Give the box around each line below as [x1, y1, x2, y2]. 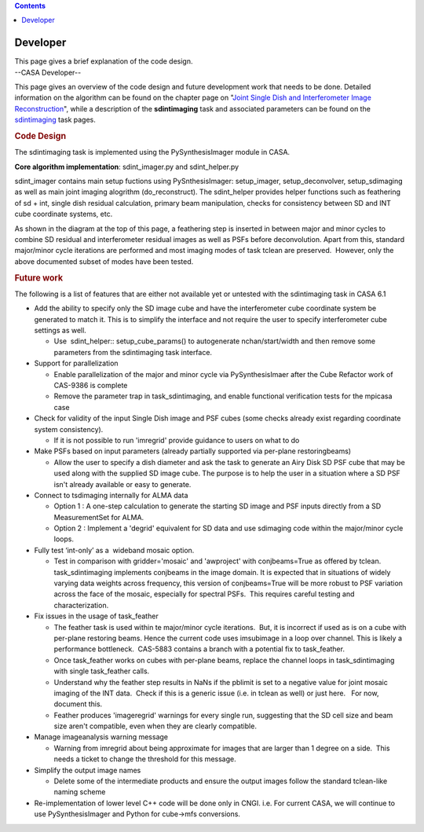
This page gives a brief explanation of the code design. [14, 57, 193, 66]
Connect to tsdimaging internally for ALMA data [34, 490, 188, 500]
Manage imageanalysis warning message [34, 732, 169, 742]
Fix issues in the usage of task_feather [34, 611, 159, 621]
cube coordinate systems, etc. [14, 209, 113, 219]
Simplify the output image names [34, 765, 141, 775]
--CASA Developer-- [14, 68, 82, 77]
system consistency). [34, 424, 104, 434]
